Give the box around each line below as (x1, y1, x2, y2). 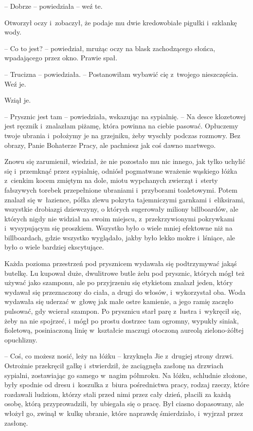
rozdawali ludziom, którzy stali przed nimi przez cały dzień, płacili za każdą (4, 389, 231, 399)
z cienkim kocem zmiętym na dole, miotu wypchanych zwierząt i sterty (4, 175, 218, 185)
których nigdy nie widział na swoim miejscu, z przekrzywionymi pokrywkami (4, 213, 235, 223)
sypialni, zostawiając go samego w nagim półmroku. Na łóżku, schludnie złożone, (4, 370, 247, 380)
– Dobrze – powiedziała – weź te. (4, 1, 103, 11)
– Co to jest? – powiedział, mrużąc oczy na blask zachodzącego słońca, (4, 43, 216, 53)
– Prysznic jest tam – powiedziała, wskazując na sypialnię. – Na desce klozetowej (4, 111, 246, 121)
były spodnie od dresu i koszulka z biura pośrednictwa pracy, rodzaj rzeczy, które (4, 379, 250, 390)
